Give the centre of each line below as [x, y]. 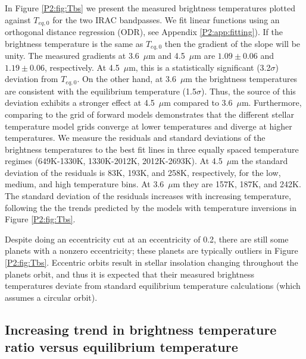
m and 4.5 [167, 56]
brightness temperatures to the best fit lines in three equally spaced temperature [152, 149]
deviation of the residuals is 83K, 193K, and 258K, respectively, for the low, [143, 172]
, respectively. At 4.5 [82, 67]
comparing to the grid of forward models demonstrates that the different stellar [149, 114]
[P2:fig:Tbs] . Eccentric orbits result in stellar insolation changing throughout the [152, 262]
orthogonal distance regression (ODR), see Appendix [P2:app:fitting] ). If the [144, 32]
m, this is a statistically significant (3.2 [200, 67]
